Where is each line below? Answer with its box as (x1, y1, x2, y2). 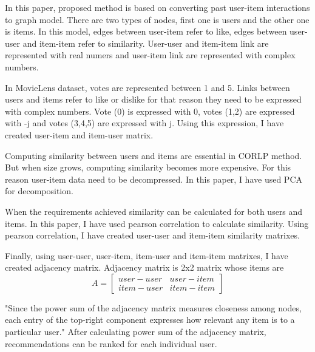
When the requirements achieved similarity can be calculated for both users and (5, 205, 303, 217)
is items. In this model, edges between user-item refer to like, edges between (5, 25, 287, 38)
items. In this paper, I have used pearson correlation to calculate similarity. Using (5, 217, 309, 229)
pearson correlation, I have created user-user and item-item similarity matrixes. (5, 229, 300, 242)
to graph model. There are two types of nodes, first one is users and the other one (5, 13, 310, 25)
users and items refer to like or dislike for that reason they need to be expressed (5, 93, 302, 106)
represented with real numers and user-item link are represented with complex (5, 49, 296, 61)
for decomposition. (5, 184, 73, 197)
